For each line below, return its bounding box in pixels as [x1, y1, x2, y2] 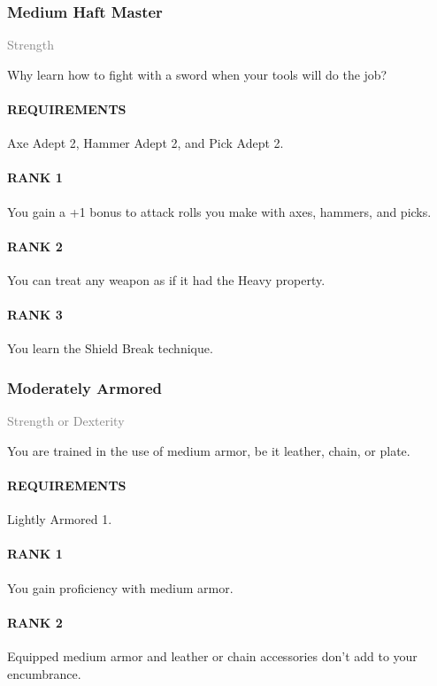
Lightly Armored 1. [7, 510, 112, 528]
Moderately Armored [7, 376, 162, 398]
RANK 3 [7, 305, 63, 324]
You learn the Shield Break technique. [7, 339, 213, 358]
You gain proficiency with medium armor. [7, 578, 234, 597]
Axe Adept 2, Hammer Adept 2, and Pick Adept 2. [7, 134, 284, 152]
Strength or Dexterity [7, 412, 125, 430]
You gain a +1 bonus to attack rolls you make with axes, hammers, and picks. [7, 202, 432, 220]
